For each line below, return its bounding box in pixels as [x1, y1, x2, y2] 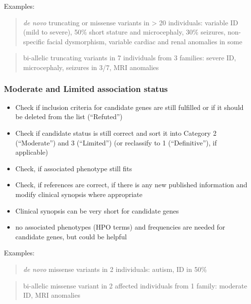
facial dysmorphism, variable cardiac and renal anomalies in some [47, 36, 242, 46]
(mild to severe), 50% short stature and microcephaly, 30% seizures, [23, 27, 226, 37]
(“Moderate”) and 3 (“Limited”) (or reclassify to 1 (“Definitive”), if [15, 137, 217, 147]
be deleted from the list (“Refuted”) [15, 111, 123, 122]
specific [23, 36, 45, 46]
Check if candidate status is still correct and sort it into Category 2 [15, 127, 216, 138]
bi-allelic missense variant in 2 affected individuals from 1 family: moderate [23, 280, 247, 290]
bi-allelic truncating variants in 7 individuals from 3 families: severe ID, [23, 53, 236, 63]
